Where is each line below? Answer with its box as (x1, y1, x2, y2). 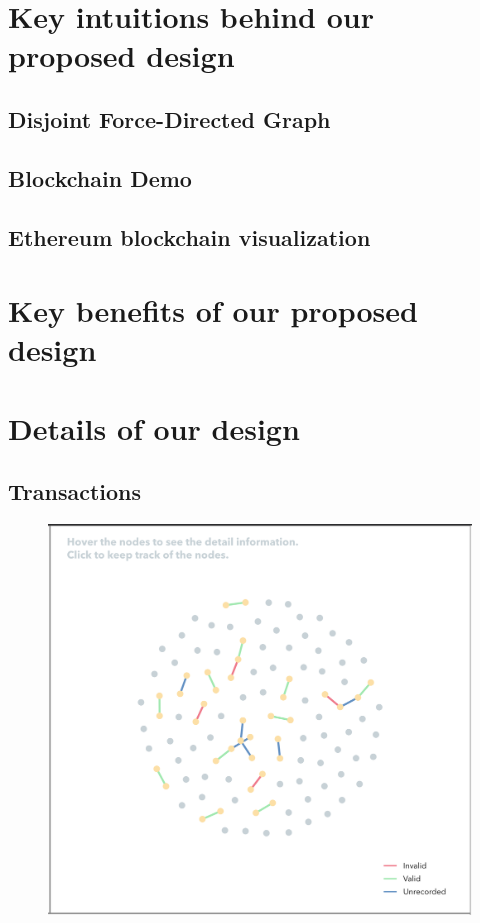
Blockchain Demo (8, 162, 192, 193)
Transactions (8, 476, 142, 507)
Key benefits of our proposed (8, 290, 418, 331)
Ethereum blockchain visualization (8, 221, 371, 252)
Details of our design (8, 407, 300, 448)
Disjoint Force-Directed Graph (8, 103, 331, 134)
